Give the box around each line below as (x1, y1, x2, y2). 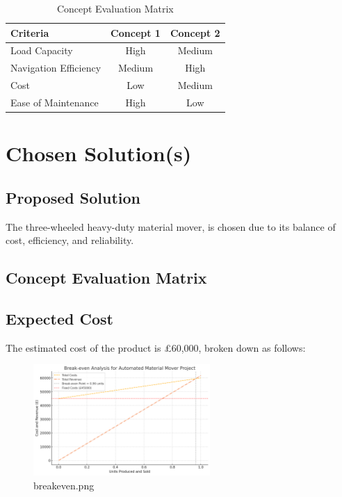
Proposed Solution (6, 186, 140, 208)
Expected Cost (6, 308, 113, 329)
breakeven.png (33, 478, 95, 492)
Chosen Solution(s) (6, 139, 192, 168)
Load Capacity (10, 43, 73, 58)
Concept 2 (170, 25, 220, 40)
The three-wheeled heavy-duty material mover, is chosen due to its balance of (6, 219, 336, 234)
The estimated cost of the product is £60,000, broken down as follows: (6, 340, 306, 355)
